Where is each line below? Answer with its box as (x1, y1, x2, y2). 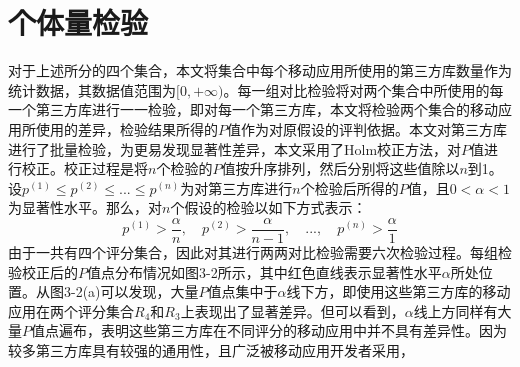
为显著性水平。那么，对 (8, 197, 162, 218)
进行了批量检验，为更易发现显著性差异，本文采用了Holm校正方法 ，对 (8, 138, 462, 159)
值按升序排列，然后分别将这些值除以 (221, 158, 460, 179)
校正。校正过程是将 (21, 158, 148, 179)
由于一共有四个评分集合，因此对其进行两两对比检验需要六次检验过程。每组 (8, 241, 498, 262)
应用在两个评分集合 (8, 300, 134, 321)
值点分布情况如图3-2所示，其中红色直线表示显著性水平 (87, 261, 442, 282)
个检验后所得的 (300, 177, 399, 198)
